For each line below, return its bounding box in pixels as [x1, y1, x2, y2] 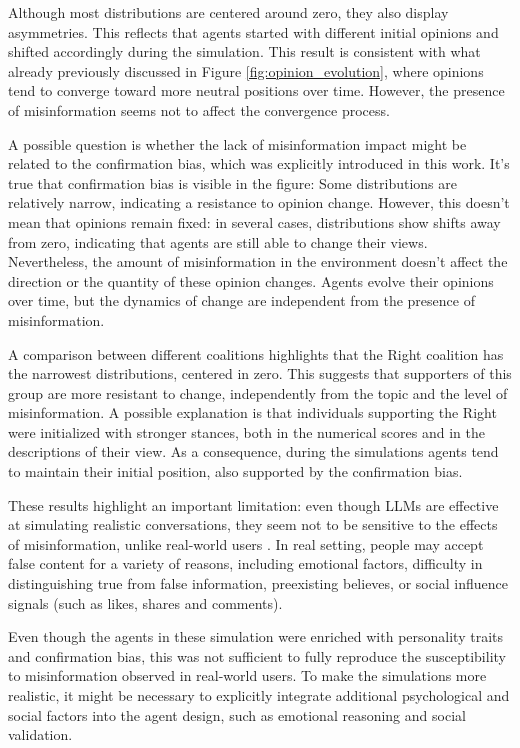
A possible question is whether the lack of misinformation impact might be [8, 133, 467, 154]
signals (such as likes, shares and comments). [8, 592, 283, 613]
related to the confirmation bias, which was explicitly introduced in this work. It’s [8, 153, 510, 174]
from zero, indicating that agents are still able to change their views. [8, 231, 428, 252]
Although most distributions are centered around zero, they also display [8, 2, 449, 22]
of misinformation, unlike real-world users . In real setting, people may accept [8, 533, 484, 554]
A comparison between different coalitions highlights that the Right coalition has [8, 343, 504, 364]
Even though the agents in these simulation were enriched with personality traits [8, 626, 504, 647]
